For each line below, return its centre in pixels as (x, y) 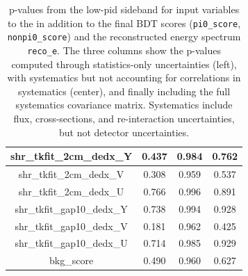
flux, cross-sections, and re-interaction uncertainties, (124, 118)
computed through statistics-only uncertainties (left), (124, 64)
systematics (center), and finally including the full (124, 91)
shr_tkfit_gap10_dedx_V (71, 226)
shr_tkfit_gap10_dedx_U (71, 243)
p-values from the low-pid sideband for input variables (124, 9)
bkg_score (72, 260)
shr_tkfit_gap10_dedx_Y (71, 208)
